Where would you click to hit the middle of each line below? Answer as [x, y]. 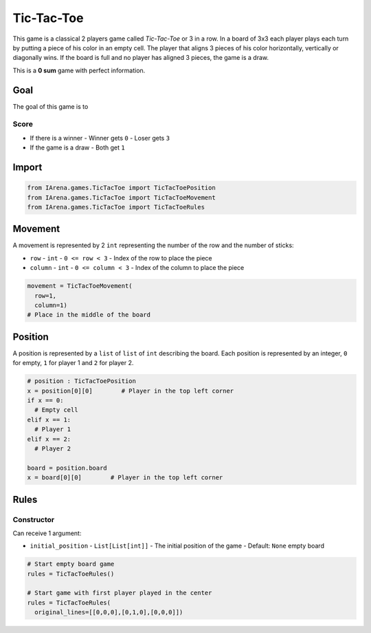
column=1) [51, 305]
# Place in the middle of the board [89, 315]
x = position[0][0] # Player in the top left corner [131, 391]
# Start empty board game [71, 564]
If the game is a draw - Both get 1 [77, 147]
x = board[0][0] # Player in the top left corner [125, 478]
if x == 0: [45, 401]
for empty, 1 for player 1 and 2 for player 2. [73, 363]
